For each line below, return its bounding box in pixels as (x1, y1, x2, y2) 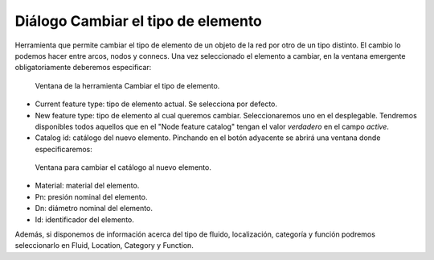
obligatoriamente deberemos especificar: (14, 63, 152, 72)
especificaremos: (35, 144, 92, 154)
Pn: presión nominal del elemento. (35, 192, 148, 201)
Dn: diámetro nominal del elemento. (35, 204, 153, 213)
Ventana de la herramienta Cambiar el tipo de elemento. (35, 80, 220, 90)
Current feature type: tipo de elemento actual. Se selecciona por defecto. (35, 99, 277, 109)
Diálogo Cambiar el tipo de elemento (14, 12, 263, 30)
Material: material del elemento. (35, 181, 140, 191)
